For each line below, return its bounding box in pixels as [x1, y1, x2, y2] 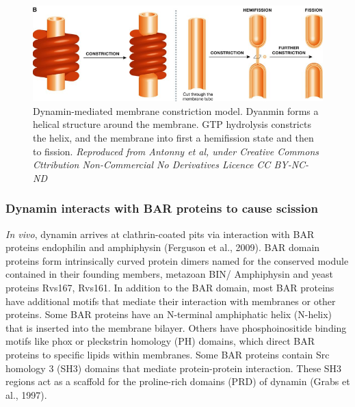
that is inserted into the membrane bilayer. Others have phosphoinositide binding [5, 320, 347, 334]
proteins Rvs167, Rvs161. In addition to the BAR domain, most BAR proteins [5, 280, 334, 294]
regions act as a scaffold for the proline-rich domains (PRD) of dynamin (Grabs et [5, 374, 350, 389]
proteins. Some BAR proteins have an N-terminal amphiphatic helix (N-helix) [5, 307, 332, 321]
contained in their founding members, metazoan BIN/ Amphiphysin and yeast [5, 267, 333, 281]
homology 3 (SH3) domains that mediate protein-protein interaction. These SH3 [5, 360, 342, 375]
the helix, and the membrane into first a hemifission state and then [33, 131, 314, 144]
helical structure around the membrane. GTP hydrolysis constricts [33, 117, 311, 131]
